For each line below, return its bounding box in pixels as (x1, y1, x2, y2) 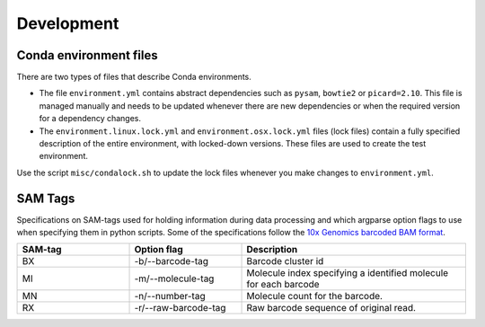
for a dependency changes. (39, 113, 142, 124)
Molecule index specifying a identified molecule (246, 267, 449, 279)
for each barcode (246, 278, 320, 291)
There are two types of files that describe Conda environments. (16, 72, 251, 83)
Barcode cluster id (246, 255, 324, 268)
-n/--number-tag (134, 290, 206, 303)
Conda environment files (16, 48, 158, 63)
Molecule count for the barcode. (246, 290, 384, 303)
